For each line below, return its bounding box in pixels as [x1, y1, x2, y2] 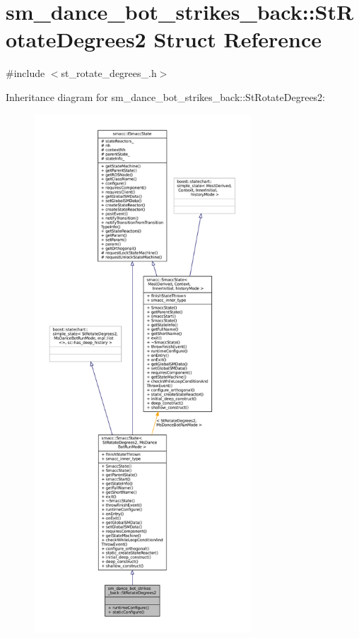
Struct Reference [153, 25, 322, 54]
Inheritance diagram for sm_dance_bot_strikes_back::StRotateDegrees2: [6, 89, 326, 104]
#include [6, 66, 45, 81]
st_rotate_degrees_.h [61, 66, 157, 81]
